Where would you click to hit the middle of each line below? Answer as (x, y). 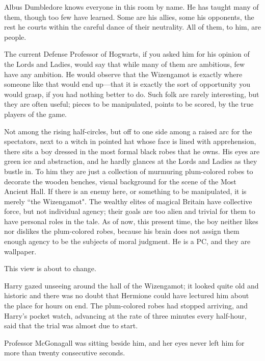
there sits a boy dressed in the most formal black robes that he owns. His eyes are (132, 151)
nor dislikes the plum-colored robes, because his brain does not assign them (122, 231)
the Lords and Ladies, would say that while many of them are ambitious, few (125, 64)
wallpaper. (20, 251)
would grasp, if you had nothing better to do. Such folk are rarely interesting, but (132, 94)
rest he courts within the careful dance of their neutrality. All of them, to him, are (133, 27)
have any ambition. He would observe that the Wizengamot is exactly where (123, 74)
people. (15, 37)
